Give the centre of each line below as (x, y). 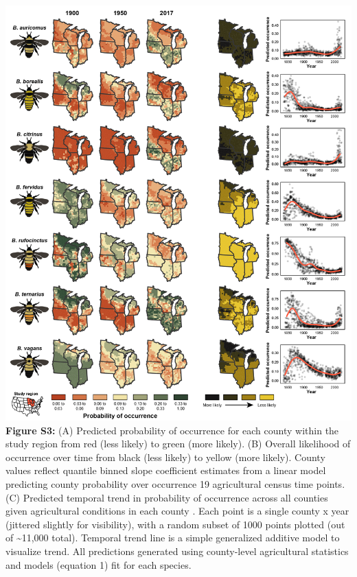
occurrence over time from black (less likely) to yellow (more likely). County (165, 457)
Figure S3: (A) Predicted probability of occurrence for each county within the (172, 430)
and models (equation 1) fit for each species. (99, 564)
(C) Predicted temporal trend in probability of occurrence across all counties (167, 497)
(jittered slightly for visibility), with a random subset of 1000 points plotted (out (175, 524)
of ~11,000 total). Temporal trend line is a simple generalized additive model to (173, 538)
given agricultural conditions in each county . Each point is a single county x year (177, 511)
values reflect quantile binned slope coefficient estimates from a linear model (166, 470)
